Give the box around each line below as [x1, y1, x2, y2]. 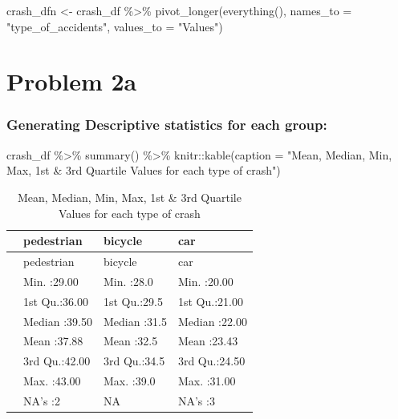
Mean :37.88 [23, 332, 83, 349]
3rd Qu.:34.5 [103, 353, 165, 369]
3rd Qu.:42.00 [23, 353, 91, 369]
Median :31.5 [103, 312, 167, 329]
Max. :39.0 [103, 373, 156, 389]
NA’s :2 [23, 392, 60, 409]
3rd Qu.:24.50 [177, 353, 246, 369]
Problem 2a [6, 65, 137, 98]
